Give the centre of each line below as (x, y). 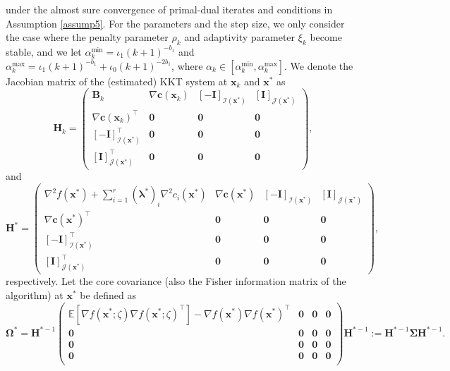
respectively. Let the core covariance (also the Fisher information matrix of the (176, 281)
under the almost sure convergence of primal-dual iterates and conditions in (169, 9)
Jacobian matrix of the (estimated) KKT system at (117, 81)
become (326, 37)
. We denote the (319, 65)
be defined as (108, 294)
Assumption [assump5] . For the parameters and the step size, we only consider (175, 23)
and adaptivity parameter (240, 37)
